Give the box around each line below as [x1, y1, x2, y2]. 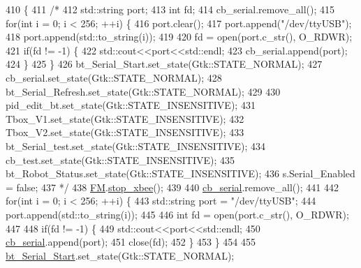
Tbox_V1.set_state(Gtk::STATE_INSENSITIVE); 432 [6, 111, 244, 126]
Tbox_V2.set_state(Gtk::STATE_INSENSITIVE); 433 [6, 125, 244, 140]
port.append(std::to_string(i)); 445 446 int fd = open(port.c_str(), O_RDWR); [6, 207, 349, 221]
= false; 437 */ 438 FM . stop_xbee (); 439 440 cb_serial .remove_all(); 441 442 [6, 179, 339, 194]
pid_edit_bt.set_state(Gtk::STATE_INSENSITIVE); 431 [6, 98, 256, 112]
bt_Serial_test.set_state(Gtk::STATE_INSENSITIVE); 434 [6, 138, 266, 153]
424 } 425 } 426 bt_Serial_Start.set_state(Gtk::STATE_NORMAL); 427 [6, 57, 323, 71]
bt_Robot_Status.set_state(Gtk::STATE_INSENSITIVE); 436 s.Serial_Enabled [6, 166, 355, 181]
